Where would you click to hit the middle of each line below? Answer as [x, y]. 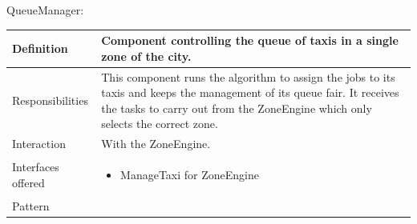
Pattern [31, 205]
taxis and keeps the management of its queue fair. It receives [250, 92]
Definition [40, 48]
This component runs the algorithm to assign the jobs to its [248, 76]
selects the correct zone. [160, 124]
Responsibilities [50, 100]
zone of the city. [146, 56]
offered [28, 182]
